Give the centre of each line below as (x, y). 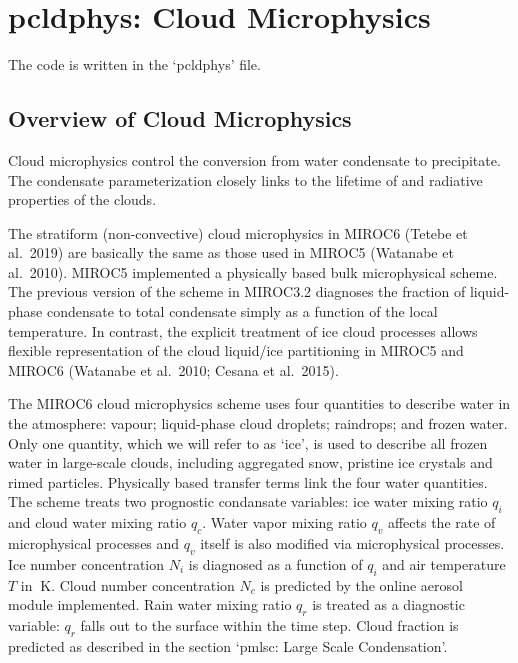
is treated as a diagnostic (388, 604)
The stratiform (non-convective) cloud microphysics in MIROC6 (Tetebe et (238, 232)
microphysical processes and (94, 543)
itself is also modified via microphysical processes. (352, 543)
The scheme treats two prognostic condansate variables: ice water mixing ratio (248, 501)
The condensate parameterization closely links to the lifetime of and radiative (245, 179)
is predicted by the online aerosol (361, 584)
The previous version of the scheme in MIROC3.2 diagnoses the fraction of (237, 291)
